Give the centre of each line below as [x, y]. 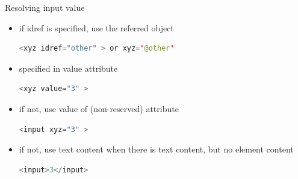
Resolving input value [45, 7]
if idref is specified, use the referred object [96, 27]
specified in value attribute [68, 68]
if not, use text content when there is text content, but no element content [156, 149]
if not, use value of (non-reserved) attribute [99, 108]
